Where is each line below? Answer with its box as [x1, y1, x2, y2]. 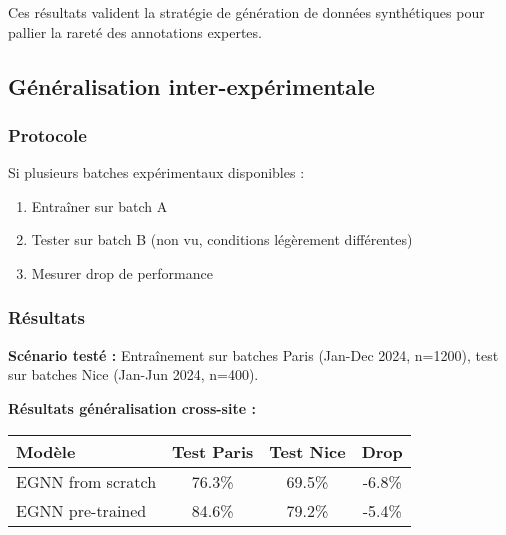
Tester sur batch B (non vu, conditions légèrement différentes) [31, 229, 413, 250]
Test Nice [269, 439, 346, 463]
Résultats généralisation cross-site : [8, 397, 256, 418]
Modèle [16, 439, 76, 463]
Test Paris [172, 439, 254, 463]
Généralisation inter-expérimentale [8, 70, 375, 101]
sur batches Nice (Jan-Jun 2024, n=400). [8, 364, 259, 385]
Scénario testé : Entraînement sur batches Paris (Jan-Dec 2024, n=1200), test [8, 344, 499, 365]
